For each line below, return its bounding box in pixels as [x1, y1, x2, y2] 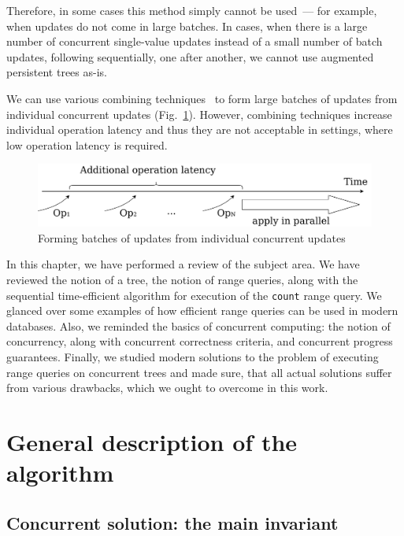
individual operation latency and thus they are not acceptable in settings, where [6, 121, 393, 138]
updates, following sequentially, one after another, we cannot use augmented [6, 48, 374, 65]
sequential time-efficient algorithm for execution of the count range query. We [6, 286, 382, 303]
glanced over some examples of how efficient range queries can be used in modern [6, 302, 398, 319]
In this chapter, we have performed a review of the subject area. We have [6, 256, 360, 272]
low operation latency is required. [6, 136, 168, 153]
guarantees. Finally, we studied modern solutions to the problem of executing [6, 349, 379, 365]
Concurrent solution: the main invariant [6, 510, 339, 534]
